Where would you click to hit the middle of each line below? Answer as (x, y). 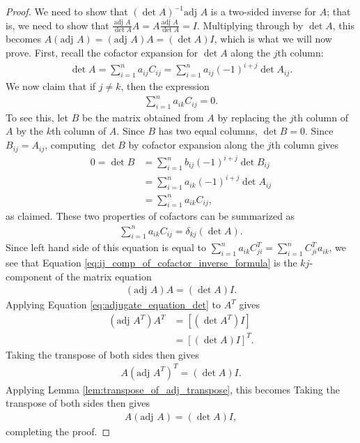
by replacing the (252, 117)
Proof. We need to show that (67, 11)
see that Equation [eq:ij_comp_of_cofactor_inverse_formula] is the (151, 263)
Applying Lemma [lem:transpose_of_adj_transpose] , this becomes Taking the (173, 389)
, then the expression (165, 85)
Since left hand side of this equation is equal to (106, 247)
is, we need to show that (57, 25)
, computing (70, 145)
